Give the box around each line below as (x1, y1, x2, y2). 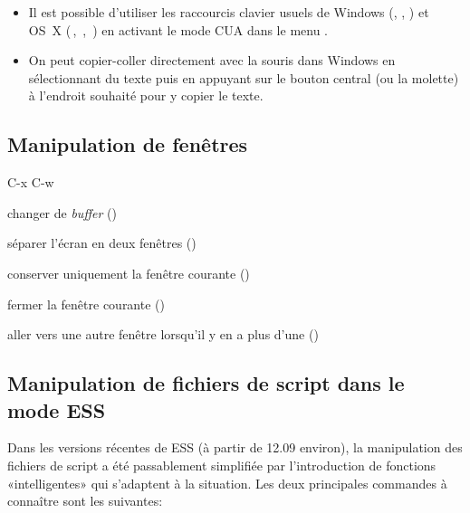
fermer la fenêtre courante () (7, 294, 165, 313)
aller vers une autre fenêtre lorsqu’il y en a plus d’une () (7, 325, 319, 344)
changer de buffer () (7, 203, 117, 222)
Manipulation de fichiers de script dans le (7, 369, 405, 397)
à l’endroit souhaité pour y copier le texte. (28, 86, 264, 105)
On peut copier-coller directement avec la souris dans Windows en (28, 51, 396, 70)
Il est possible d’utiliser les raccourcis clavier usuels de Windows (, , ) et (28, 3, 429, 21)
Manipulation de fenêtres (7, 130, 248, 158)
